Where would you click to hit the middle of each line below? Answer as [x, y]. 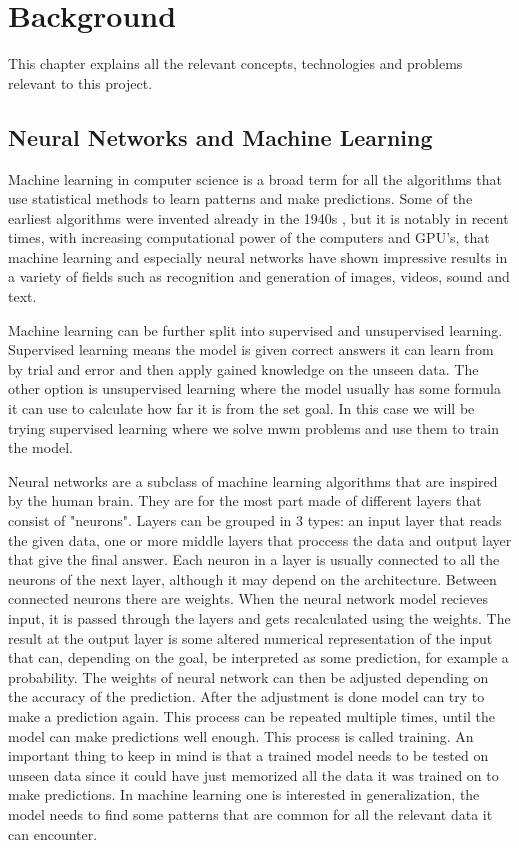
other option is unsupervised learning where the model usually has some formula [255, 388]
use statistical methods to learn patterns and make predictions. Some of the [240, 198]
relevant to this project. [80, 82]
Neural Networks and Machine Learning [220, 136]
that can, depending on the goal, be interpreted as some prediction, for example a [258, 657]
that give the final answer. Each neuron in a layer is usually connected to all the [254, 559]
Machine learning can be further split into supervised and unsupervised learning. [255, 329]
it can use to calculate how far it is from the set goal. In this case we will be [241, 408]
